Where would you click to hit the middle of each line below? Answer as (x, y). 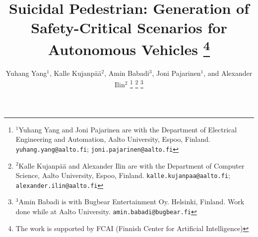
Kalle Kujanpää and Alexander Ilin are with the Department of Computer (131, 165)
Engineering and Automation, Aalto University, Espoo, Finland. (113, 139)
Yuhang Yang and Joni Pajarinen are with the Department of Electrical (128, 129)
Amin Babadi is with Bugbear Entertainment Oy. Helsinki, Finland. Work (131, 202)
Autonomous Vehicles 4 (129, 48)
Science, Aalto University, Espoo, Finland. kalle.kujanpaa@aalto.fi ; (123, 175)
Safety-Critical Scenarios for (129, 28)
